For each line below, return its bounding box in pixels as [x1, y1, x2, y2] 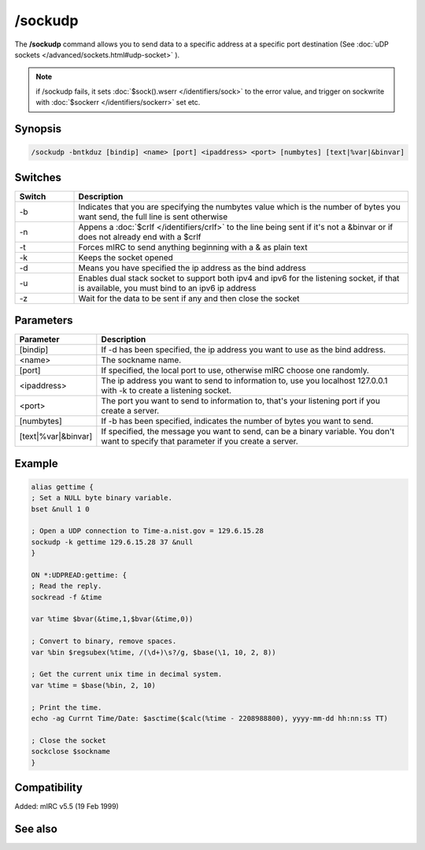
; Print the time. [31, 703, 102, 712]
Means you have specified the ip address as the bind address [78, 262, 307, 273]
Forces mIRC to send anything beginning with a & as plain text [78, 241, 308, 252]
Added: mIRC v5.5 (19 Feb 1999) [14, 802, 120, 811]
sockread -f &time [31, 592, 102, 602]
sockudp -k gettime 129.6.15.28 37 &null [31, 537, 194, 547]
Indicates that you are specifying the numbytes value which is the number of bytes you [78, 201, 401, 212]
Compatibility [14, 781, 83, 794]
